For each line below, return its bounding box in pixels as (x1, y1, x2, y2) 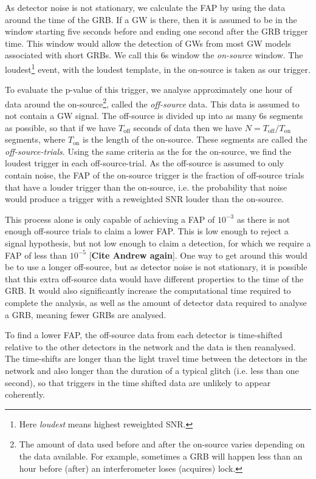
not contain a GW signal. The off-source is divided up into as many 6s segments (5, 109, 303, 122)
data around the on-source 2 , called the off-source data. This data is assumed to (5, 95, 300, 110)
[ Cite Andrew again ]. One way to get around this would (89, 248, 307, 261)
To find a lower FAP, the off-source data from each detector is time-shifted (5, 328, 283, 341)
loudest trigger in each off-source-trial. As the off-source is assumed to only (5, 157, 284, 169)
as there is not (236, 212, 290, 225)
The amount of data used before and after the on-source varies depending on (19, 438, 305, 450)
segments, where (5, 133, 66, 146)
